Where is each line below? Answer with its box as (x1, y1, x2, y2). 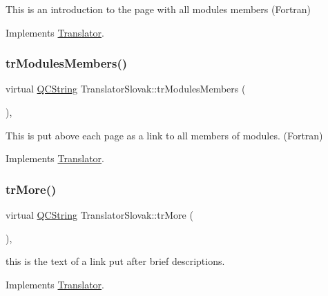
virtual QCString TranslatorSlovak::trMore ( (6, 208, 193, 221)
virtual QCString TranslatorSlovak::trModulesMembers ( (6, 81, 246, 96)
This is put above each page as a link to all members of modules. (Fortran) (6, 128, 323, 142)
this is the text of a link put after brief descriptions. (6, 254, 225, 268)
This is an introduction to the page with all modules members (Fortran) (6, 2, 311, 16)
